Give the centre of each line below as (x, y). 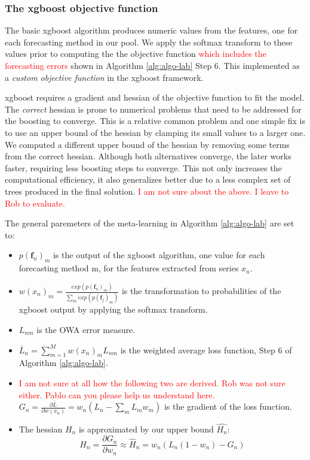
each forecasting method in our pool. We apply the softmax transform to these (149, 42)
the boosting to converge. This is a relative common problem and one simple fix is (155, 121)
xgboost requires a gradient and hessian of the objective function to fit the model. (155, 97)
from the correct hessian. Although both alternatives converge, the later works (148, 156)
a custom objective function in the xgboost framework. (104, 77)
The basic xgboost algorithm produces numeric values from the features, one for (151, 30)
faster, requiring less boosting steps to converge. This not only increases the (143, 167)
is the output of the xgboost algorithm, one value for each (159, 255)
